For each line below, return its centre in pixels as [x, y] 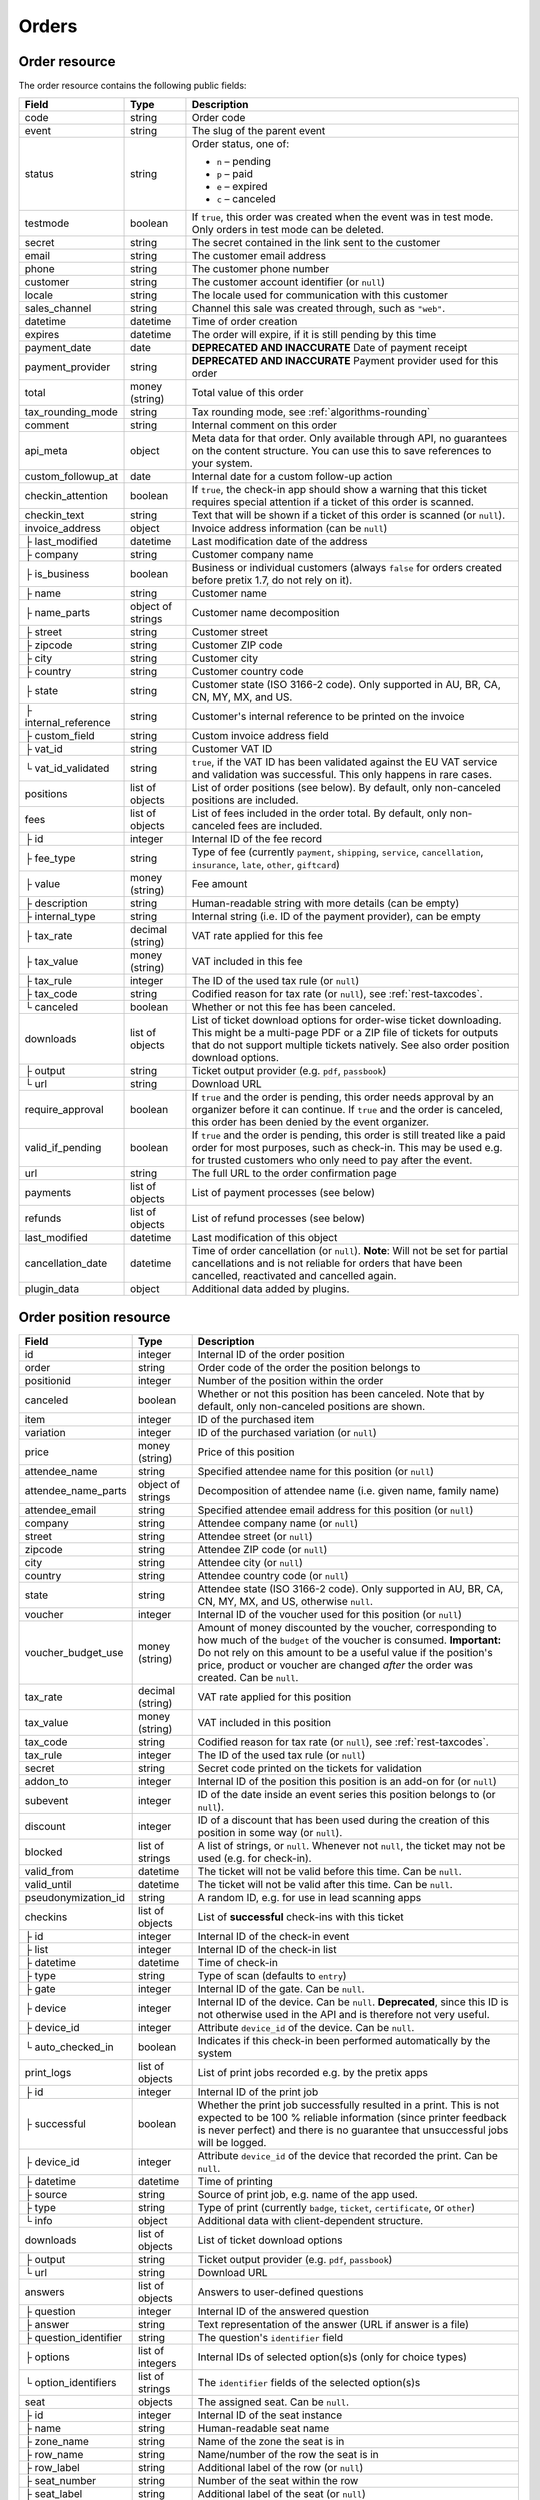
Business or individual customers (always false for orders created [346, 568]
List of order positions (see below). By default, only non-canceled [346, 788]
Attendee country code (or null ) [273, 1575]
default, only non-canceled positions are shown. [311, 1406]
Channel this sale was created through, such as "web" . [318, 308]
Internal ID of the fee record [257, 839]
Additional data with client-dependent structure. [310, 2220]
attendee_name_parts [75, 1490]
